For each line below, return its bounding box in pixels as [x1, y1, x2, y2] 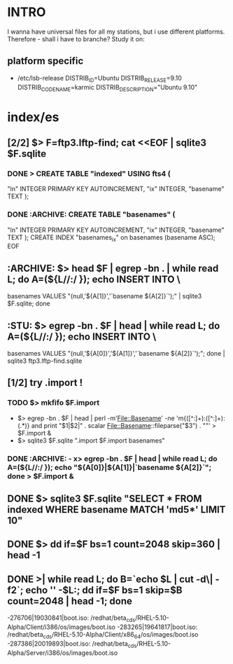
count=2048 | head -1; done [7, 595, 133, 607]
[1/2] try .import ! [7, 377, 83, 389]
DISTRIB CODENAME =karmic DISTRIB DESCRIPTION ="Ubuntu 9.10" [17, 83, 198, 93]
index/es [7, 109, 59, 125]
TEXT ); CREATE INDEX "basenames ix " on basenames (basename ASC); [7, 233, 216, 243]
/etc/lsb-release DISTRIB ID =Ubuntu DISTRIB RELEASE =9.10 [17, 74, 182, 84]
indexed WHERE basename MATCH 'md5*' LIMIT [7, 504, 226, 516]
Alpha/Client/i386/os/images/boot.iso [7, 623, 115, 631]
